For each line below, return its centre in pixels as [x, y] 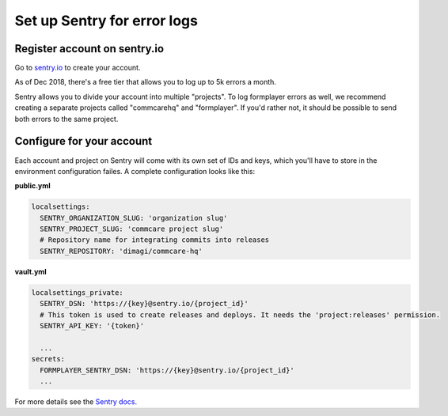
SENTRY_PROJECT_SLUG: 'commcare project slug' [132, 229]
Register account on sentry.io [89, 49]
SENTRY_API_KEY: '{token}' [92, 325]
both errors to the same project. [66, 119]
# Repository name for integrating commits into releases [155, 240]
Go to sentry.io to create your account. [78, 68]
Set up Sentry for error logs [106, 21]
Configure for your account [84, 141]
